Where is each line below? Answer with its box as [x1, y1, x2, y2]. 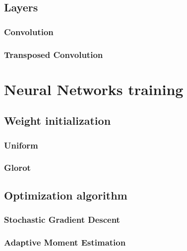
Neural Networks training [4, 79, 184, 99]
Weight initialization [4, 113, 111, 128]
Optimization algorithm [4, 187, 127, 202]
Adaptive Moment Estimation [4, 236, 126, 248]
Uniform [4, 139, 38, 151]
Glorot [4, 161, 31, 174]
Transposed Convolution [4, 48, 103, 60]
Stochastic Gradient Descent [4, 213, 120, 226]
